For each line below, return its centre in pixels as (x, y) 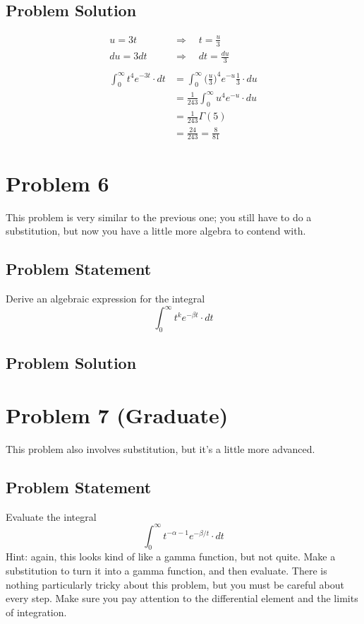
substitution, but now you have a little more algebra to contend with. (156, 231)
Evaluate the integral (51, 516)
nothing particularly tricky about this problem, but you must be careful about (175, 584)
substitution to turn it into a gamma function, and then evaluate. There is (166, 570)
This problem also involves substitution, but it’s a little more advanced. (160, 448)
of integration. (36, 612)
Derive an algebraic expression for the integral (105, 298)
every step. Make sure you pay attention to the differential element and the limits (182, 598)
